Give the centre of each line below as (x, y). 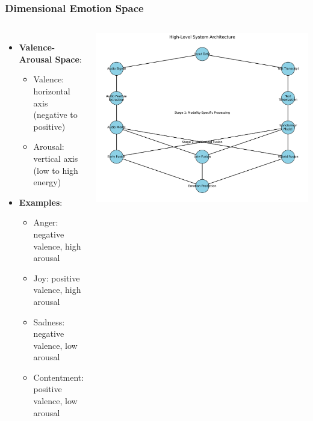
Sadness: (49, 321)
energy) (47, 182)
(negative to (55, 115)
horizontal (52, 91)
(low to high (56, 170)
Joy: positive (57, 278)
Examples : (41, 202)
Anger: (46, 222)
